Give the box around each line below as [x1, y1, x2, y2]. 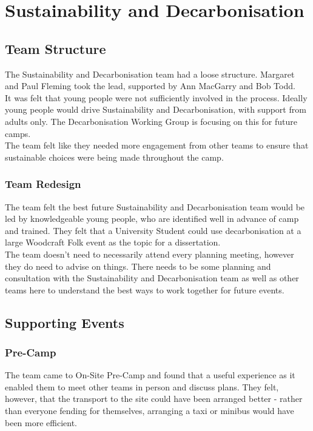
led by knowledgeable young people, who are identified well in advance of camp [5, 212, 299, 225]
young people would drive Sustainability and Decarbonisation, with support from [5, 103, 306, 116]
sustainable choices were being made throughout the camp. [5, 150, 224, 163]
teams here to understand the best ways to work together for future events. [5, 283, 284, 296]
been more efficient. [5, 416, 78, 429]
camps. [5, 127, 31, 139]
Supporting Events [5, 313, 124, 332]
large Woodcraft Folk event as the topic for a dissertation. [5, 236, 221, 249]
